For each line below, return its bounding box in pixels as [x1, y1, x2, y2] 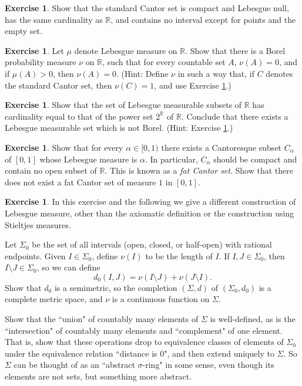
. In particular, [145, 153, 198, 165]
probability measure [5, 56, 76, 68]
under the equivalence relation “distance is [5, 347, 157, 359]
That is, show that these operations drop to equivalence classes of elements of [5, 336, 284, 348]
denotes [266, 67, 293, 79]
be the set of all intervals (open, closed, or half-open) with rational [32, 238, 272, 250]
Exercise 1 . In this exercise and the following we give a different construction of [5, 195, 296, 208]
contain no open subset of [5, 164, 97, 177]
